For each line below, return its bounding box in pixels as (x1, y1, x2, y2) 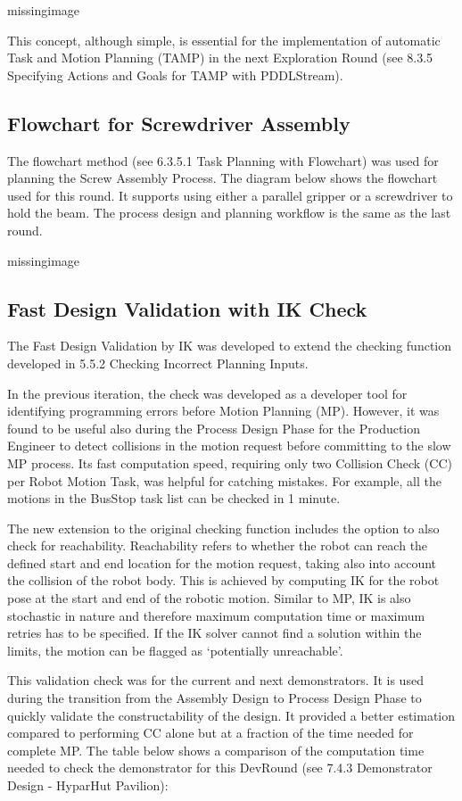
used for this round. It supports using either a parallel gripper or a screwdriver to (7, 186, 453, 204)
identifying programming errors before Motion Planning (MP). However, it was (7, 401, 440, 420)
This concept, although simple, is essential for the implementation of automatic (7, 30, 441, 49)
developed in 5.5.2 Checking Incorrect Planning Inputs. (7, 353, 309, 372)
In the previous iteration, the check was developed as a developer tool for (7, 384, 408, 402)
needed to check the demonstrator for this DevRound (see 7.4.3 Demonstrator (7, 758, 433, 777)
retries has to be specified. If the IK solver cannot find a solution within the (7, 623, 422, 642)
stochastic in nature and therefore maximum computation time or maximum (7, 606, 425, 624)
